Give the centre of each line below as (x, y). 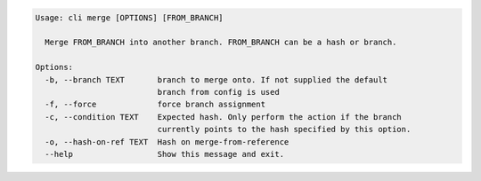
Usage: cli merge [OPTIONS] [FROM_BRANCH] (129, 17)
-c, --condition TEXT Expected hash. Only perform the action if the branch (224, 117)
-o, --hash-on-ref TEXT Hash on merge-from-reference (167, 142)
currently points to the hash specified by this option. (284, 130)
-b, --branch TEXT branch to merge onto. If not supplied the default (216, 79)
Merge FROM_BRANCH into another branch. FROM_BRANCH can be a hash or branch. (221, 43)
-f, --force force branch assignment (155, 105)
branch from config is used (218, 92)
